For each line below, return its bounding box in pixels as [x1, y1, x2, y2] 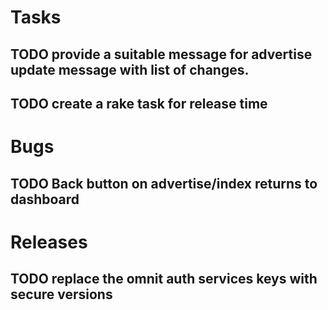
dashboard [10, 191, 80, 208]
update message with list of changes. [10, 61, 250, 78]
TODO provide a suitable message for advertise [10, 46, 313, 63]
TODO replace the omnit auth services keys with [10, 271, 318, 288]
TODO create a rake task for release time [10, 95, 268, 112]
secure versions [10, 286, 113, 303]
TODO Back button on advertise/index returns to [10, 175, 318, 192]
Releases [10, 231, 88, 253]
